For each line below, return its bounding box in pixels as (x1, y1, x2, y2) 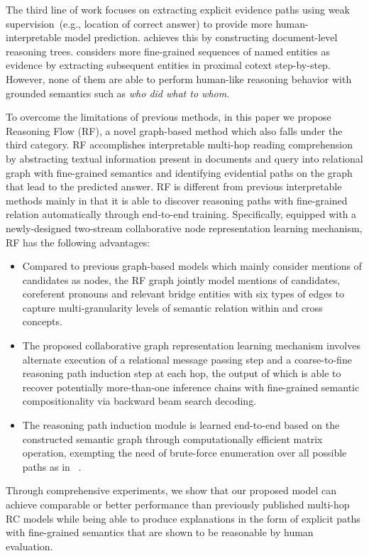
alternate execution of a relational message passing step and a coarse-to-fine (22, 351, 352, 366)
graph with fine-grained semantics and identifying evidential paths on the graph (6, 165, 353, 180)
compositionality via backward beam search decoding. (22, 393, 257, 408)
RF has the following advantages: (6, 234, 150, 249)
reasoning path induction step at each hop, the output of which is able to (22, 366, 341, 381)
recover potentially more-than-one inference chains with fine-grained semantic (22, 379, 360, 394)
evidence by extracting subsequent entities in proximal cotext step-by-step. (6, 58, 331, 72)
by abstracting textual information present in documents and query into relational (6, 151, 363, 165)
